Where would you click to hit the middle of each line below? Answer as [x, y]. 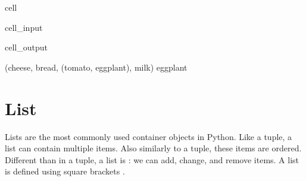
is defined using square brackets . [65, 171]
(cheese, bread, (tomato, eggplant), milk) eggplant [96, 67]
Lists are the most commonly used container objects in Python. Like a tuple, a [149, 136]
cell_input [24, 27]
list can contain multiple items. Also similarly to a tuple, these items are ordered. [153, 148]
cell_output [26, 47]
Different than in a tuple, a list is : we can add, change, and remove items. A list [152, 159]
